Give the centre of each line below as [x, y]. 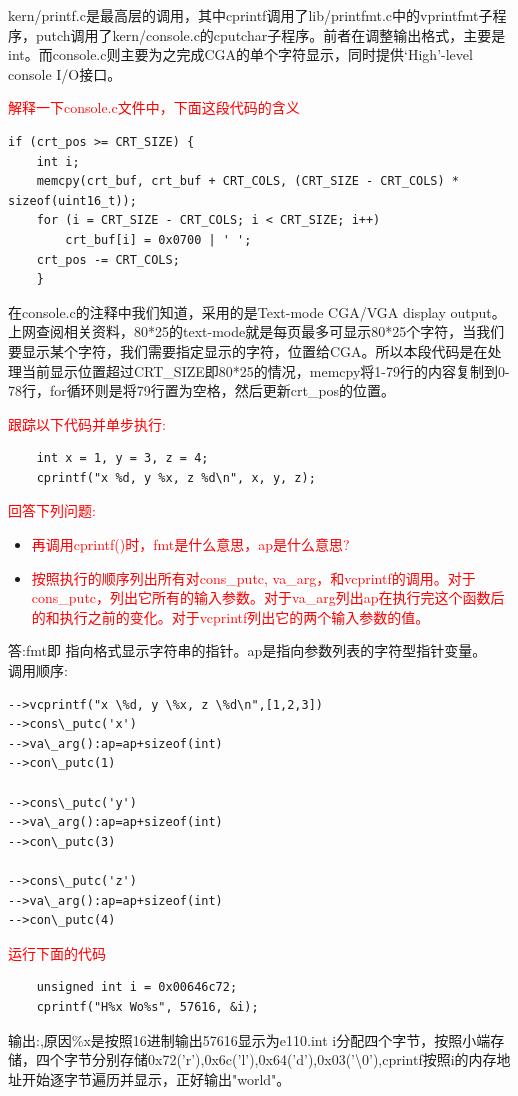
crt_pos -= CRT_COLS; [108, 259]
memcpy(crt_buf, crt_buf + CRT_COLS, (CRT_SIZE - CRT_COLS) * [248, 181]
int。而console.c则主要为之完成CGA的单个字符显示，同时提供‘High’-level [240, 54]
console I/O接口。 [65, 73]
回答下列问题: [52, 510]
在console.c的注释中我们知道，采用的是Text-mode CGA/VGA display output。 [257, 311]
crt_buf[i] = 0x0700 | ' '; [158, 239]
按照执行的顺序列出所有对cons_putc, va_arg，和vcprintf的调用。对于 [253, 577]
